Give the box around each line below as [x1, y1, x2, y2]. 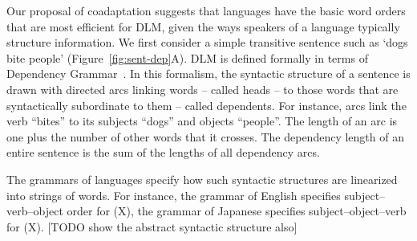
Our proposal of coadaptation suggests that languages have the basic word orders [6, 2, 406, 18]
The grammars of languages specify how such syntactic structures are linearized [6, 170, 398, 187]
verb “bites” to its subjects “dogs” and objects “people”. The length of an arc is [6, 112, 398, 129]
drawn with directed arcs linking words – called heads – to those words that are [6, 80, 399, 97]
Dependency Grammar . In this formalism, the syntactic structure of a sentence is [6, 65, 411, 82]
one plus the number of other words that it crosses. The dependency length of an [6, 128, 404, 145]
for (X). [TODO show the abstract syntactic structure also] [6, 218, 298, 235]
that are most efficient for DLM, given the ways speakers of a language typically [6, 18, 400, 35]
